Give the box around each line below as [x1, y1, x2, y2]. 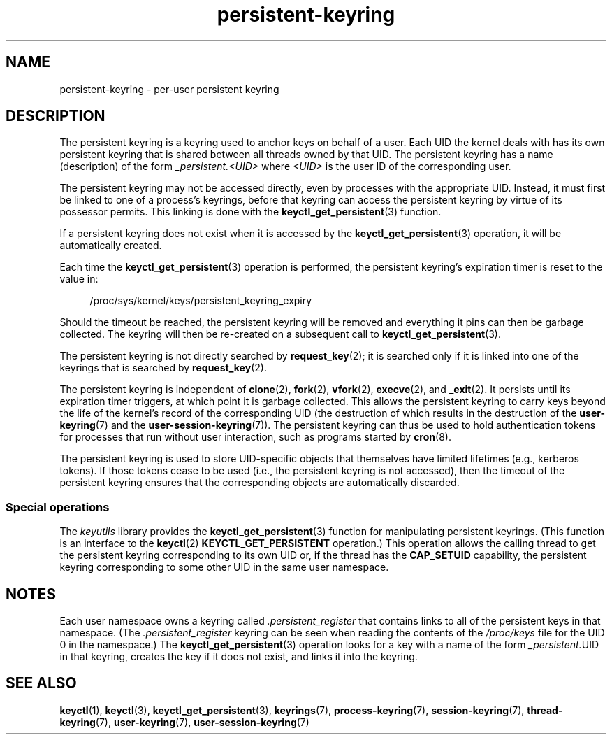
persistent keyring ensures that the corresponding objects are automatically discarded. [59, 476, 460, 489]
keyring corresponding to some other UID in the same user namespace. [59, 561, 389, 574]
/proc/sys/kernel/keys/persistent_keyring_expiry [89, 294, 312, 307]
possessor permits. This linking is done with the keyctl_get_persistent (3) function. [59, 206, 442, 218]
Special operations [6, 499, 110, 514]
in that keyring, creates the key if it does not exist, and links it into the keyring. [59, 650, 418, 663]
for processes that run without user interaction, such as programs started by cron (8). [59, 431, 451, 443]
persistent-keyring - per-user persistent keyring [59, 83, 279, 95]
